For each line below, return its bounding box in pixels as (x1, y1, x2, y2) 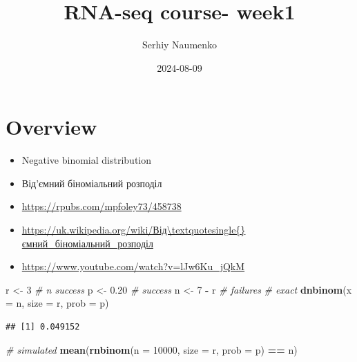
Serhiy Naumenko (142, 37, 218, 52)
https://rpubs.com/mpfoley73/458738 (21, 199, 182, 213)
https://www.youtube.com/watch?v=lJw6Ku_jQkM (21, 259, 245, 274)
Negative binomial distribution (21, 153, 152, 167)
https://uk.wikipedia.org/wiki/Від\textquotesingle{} (21, 222, 246, 237)
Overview (6, 113, 97, 141)
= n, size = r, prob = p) (6, 296, 109, 310)
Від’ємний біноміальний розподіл (21, 175, 162, 190)
